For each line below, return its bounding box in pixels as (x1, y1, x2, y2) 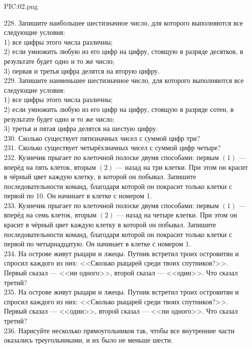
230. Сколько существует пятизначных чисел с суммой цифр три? (4, 133, 200, 143)
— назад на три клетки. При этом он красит (116, 161, 248, 172)
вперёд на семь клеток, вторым (4, 210, 97, 220)
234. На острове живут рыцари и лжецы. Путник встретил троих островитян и (4, 248, 239, 258)
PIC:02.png (4, 1, 38, 11)
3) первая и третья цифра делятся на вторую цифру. (4, 65, 160, 76)
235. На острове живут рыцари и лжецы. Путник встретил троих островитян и (4, 287, 239, 297)
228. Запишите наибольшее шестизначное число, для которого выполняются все (4, 17, 243, 27)
